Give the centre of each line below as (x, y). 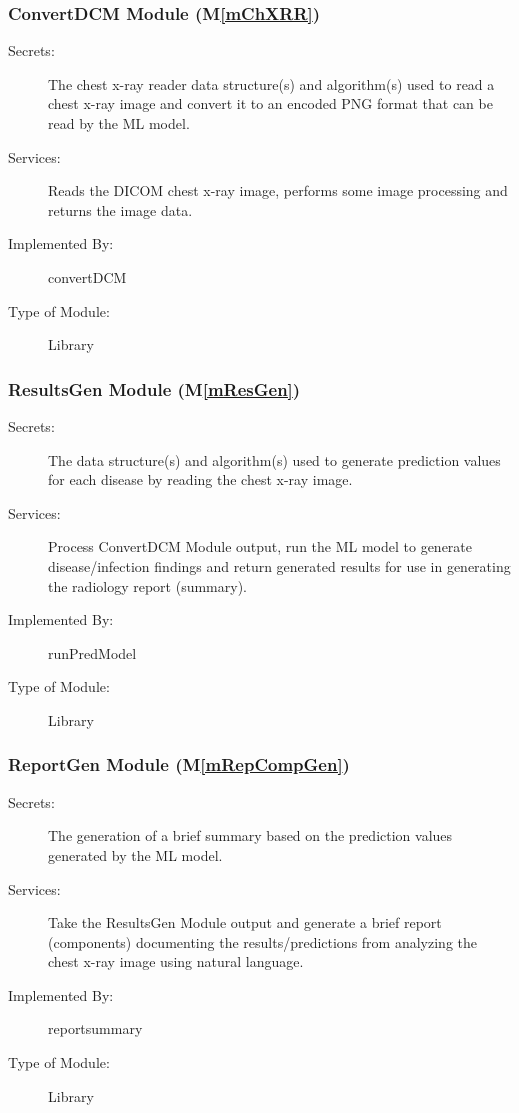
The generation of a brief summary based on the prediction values (250, 835)
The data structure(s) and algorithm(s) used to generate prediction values (274, 459)
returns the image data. (120, 209)
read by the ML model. (119, 123)
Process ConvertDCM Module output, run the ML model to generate (260, 546)
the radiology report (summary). (147, 585)
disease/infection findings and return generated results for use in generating (279, 565)
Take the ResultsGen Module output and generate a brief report (245, 922)
